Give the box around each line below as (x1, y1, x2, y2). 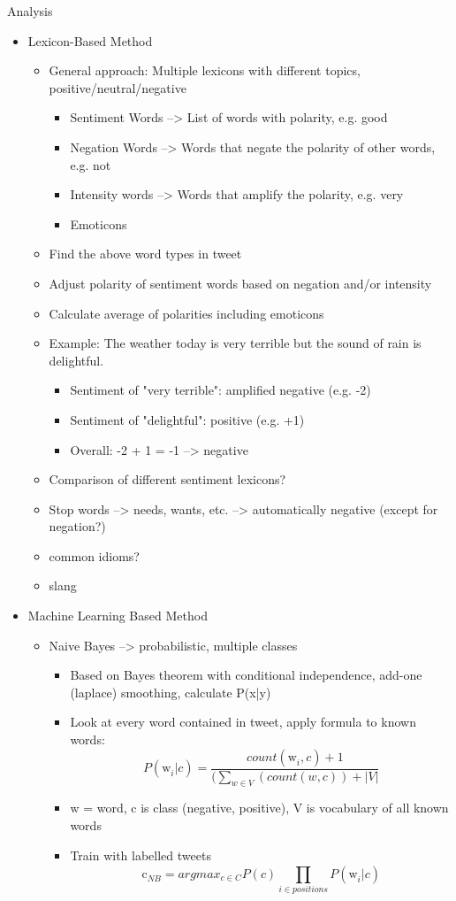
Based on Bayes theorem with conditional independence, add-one (70, 666, 422, 684)
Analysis (7, 2, 53, 19)
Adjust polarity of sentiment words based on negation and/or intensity (49, 273, 432, 292)
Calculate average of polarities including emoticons (49, 304, 324, 322)
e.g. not (70, 155, 111, 173)
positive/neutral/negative (49, 78, 186, 96)
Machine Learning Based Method (27, 606, 208, 625)
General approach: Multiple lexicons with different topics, (49, 61, 361, 80)
